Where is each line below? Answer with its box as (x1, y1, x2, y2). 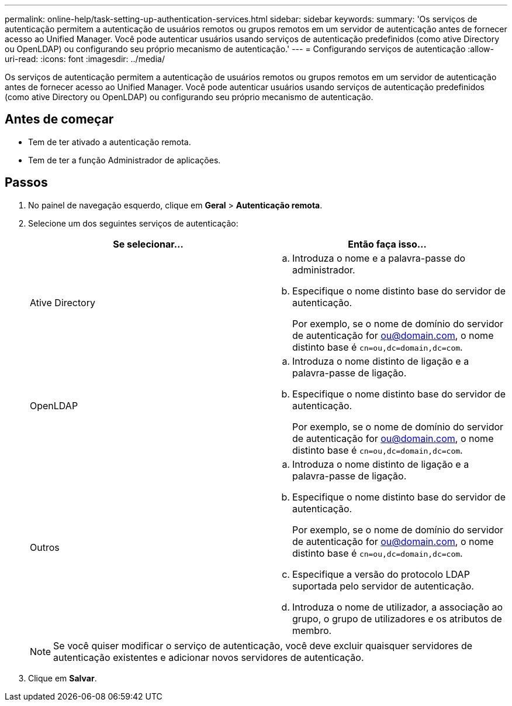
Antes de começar (5, 112, 114, 127)
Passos (5, 175, 48, 190)
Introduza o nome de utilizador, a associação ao (292, 601, 503, 613)
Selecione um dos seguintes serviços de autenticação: (28, 218, 238, 228)
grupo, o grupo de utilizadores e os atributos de (292, 612, 502, 625)
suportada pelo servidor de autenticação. (292, 580, 474, 592)
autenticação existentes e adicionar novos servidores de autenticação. (53, 651, 364, 663)
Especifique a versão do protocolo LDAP (292, 568, 470, 580)
